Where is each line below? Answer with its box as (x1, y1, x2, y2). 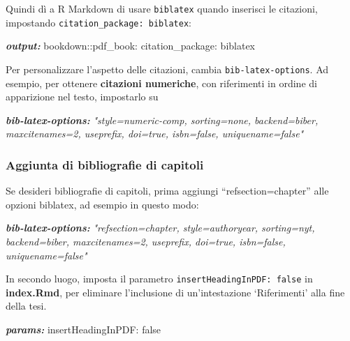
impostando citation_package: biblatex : (6, 15, 191, 29)
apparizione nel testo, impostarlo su (6, 89, 159, 104)
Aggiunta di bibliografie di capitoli (6, 156, 204, 173)
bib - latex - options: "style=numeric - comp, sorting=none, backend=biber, (6, 112, 319, 127)
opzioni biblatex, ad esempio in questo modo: (6, 197, 199, 211)
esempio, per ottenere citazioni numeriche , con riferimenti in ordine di (6, 75, 317, 90)
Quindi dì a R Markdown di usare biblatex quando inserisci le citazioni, (6, 1, 318, 15)
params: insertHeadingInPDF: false (6, 321, 161, 336)
